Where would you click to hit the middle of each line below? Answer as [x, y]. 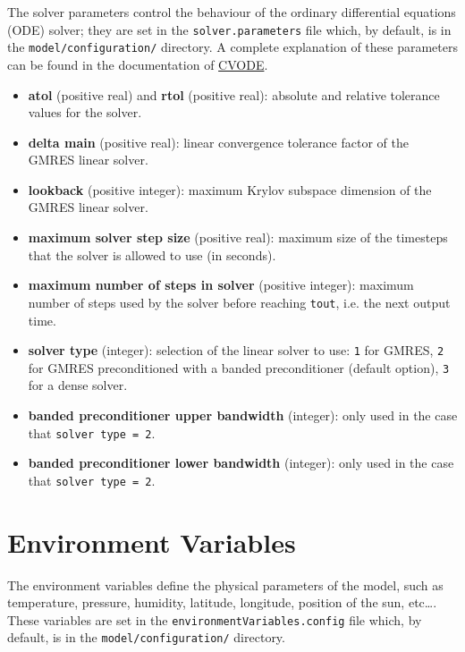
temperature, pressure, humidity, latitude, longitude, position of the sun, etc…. [222, 602]
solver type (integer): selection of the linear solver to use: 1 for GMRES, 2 [236, 350]
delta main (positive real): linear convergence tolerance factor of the [218, 142]
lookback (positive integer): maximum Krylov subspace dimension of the [230, 189]
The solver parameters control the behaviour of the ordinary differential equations [232, 12]
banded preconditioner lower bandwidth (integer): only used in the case [241, 463]
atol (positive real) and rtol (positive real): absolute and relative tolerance [234, 94]
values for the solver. [85, 112]
